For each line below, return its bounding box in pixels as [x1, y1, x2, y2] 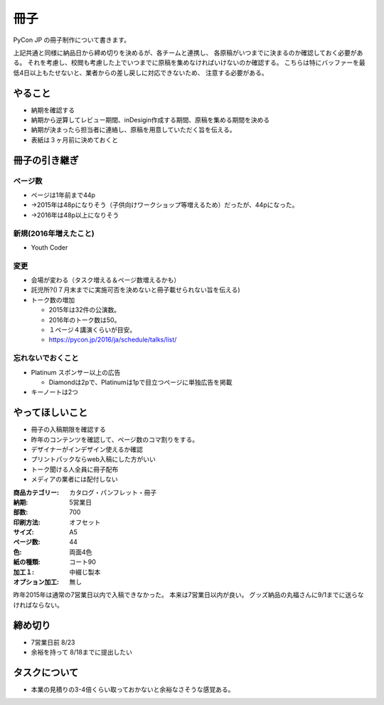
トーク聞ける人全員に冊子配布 [31, 465, 119, 473]
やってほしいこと [13, 406, 88, 419]
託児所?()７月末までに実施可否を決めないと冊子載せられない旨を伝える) [31, 285, 241, 295]
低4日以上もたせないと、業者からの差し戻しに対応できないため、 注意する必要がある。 [13, 68, 268, 77]
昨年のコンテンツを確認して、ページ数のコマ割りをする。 [31, 435, 199, 444]
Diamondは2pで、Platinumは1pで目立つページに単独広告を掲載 [48, 378, 233, 386]
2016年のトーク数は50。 [48, 315, 121, 324]
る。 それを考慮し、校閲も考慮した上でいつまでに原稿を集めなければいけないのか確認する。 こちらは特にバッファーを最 [13, 58, 366, 67]
